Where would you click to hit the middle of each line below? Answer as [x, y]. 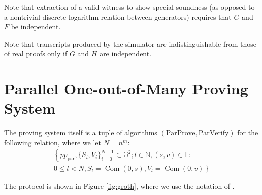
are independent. [126, 53]
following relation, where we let [53, 142]
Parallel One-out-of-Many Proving [126, 88]
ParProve [181, 133]
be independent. [36, 27]
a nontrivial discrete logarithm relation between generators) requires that [118, 16]
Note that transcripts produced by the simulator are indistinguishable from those [130, 43]
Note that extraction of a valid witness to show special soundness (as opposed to [129, 7]
